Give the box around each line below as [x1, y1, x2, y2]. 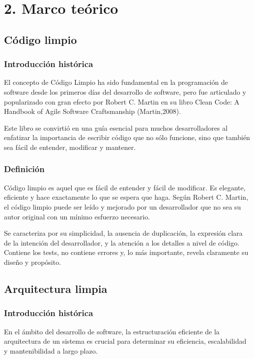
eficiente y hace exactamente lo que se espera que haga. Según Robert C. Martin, [4, 192, 249, 202]
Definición [4, 163, 45, 175]
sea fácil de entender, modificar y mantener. [4, 142, 136, 152]
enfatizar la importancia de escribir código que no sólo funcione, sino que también [4, 132, 250, 143]
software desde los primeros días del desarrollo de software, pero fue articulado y [4, 86, 246, 97]
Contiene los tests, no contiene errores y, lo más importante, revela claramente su [4, 247, 249, 257]
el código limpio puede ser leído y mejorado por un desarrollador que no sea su [4, 201, 241, 212]
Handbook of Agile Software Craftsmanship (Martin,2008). [4, 106, 181, 116]
